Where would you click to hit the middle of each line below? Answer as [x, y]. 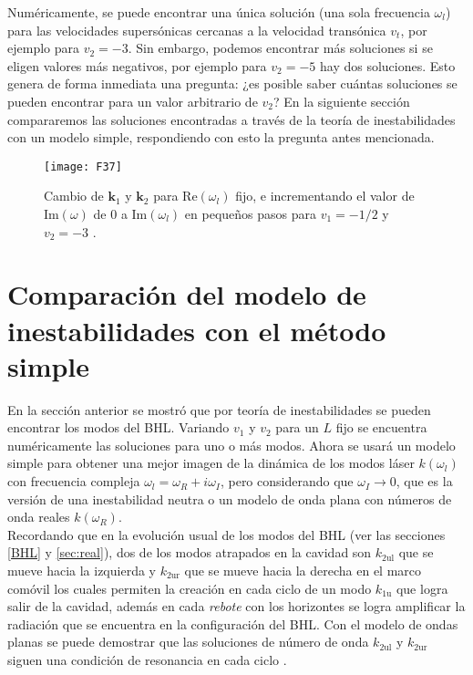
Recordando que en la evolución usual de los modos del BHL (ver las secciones [226, 534]
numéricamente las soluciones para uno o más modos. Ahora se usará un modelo [231, 445]
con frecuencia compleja [74, 481]
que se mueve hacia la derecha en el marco [303, 571]
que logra [422, 588]
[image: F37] [83, 166]
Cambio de [74, 196]
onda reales [39, 517]
